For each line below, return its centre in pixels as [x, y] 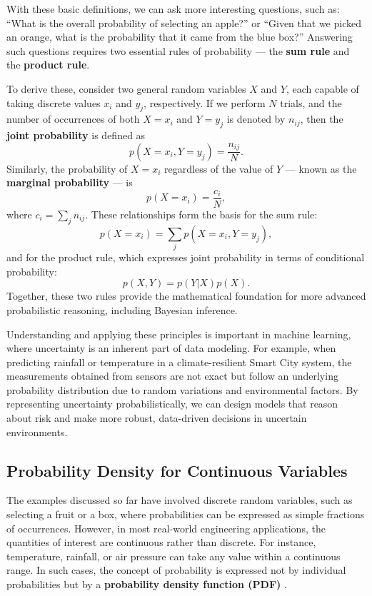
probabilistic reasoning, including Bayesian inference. [122, 309]
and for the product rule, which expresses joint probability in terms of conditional [186, 257]
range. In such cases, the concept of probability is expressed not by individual [176, 570]
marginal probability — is [70, 182]
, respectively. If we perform [205, 102]
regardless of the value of [219, 168]
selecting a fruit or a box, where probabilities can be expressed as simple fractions [186, 514]
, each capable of [322, 88]
